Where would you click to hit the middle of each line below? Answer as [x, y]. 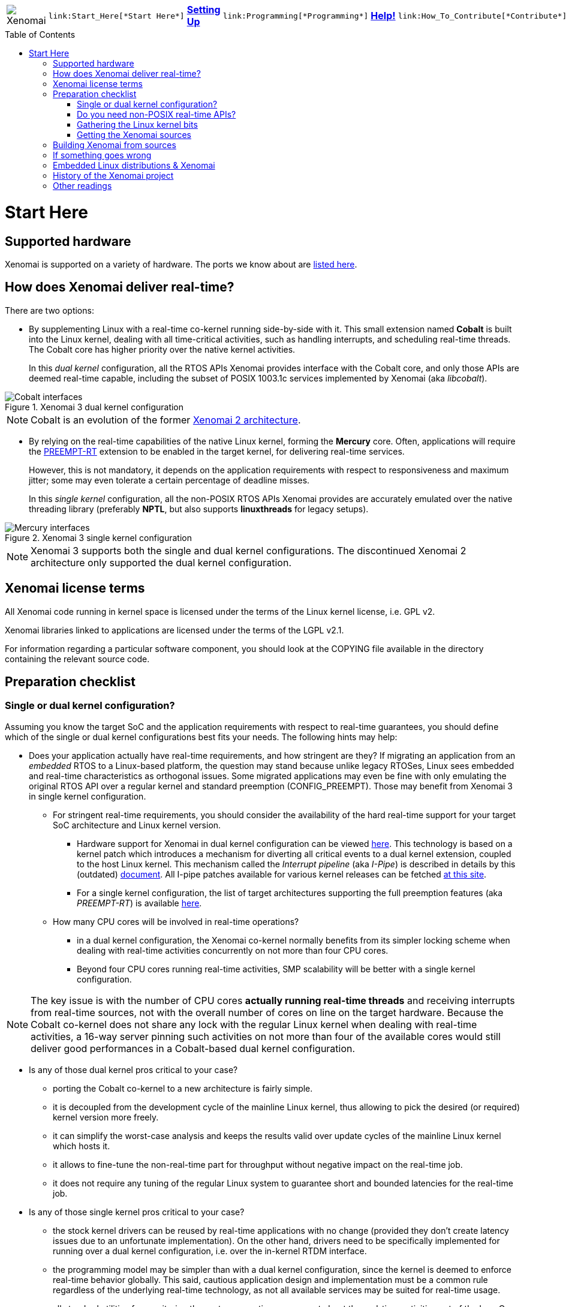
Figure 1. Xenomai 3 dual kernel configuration [94, 407]
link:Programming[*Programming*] [296, 16]
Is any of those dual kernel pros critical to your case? [133, 1069]
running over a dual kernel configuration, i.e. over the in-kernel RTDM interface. [210, 1251]
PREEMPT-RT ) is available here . [139, 903]
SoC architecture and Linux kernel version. [137, 825]
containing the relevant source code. [77, 659]
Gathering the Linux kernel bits [137, 124]
